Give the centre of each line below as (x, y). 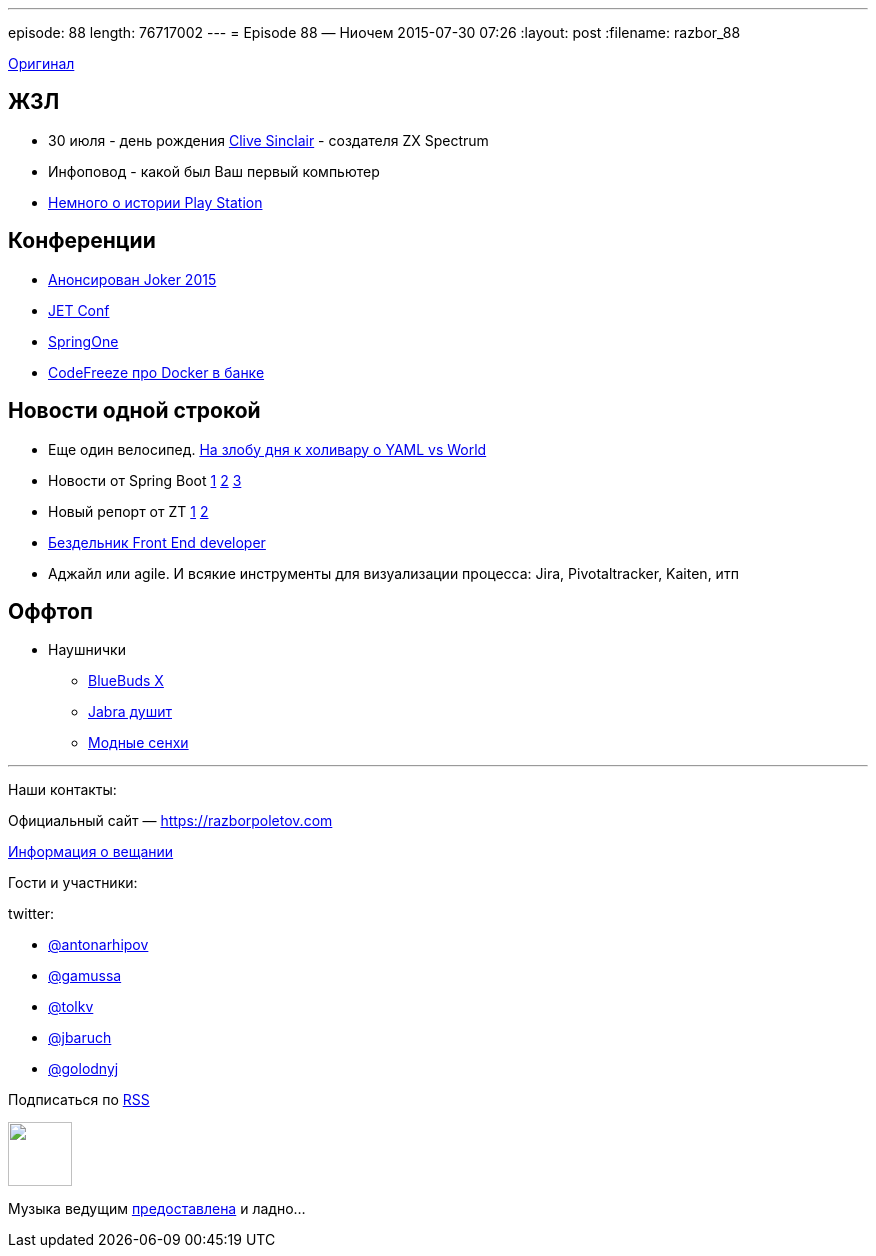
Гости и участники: (73, 883)
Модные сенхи (138, 743)
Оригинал (41, 63)
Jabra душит (130, 712)
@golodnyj (83, 1069)
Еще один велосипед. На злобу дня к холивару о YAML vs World (267, 449)
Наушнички (87, 650)
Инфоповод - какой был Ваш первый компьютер (214, 171)
